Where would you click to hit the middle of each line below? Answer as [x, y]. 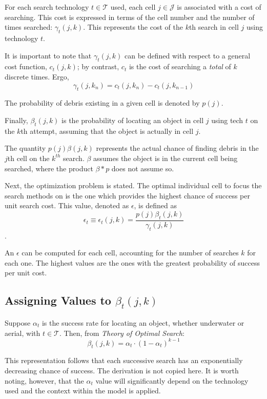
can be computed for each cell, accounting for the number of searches [130, 253]
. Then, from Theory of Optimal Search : [122, 333]
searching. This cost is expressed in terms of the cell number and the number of [130, 17]
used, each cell [133, 7]
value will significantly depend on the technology [172, 380]
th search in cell [214, 27]
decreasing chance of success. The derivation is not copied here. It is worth [122, 370]
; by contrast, [98, 66]
